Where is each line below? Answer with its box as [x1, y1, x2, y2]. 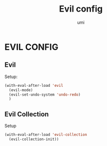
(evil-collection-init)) [9, 137, 59, 142]
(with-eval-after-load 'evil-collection [4, 132, 88, 137]
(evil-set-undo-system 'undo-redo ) [9, 92, 81, 97]
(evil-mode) [9, 87, 33, 93]
